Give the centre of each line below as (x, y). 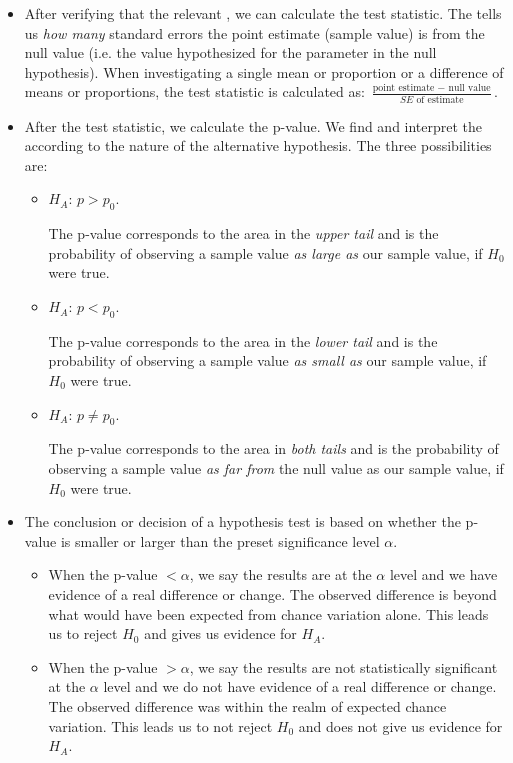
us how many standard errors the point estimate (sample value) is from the (254, 32)
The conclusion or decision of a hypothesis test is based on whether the (242, 521)
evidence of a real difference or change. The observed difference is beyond (272, 593)
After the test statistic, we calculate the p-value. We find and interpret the (253, 125)
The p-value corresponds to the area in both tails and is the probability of (273, 448)
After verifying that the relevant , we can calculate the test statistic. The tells (263, 13)
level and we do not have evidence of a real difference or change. (300, 686)
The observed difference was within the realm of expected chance (247, 705)
